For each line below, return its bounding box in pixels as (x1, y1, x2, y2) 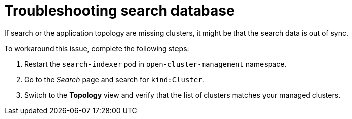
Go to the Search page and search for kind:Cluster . (24, 75, 204, 84)
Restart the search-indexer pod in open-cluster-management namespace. (24, 59, 287, 68)
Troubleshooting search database (4, 2, 235, 19)
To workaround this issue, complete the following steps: (4, 44, 189, 53)
